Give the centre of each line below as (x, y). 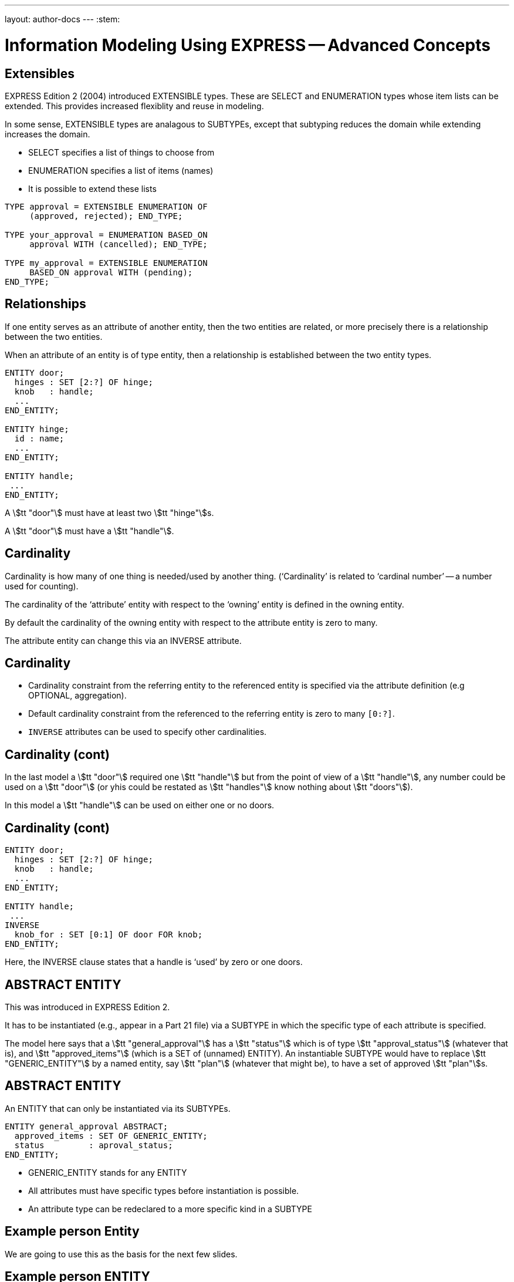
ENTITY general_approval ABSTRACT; (87, 1126)
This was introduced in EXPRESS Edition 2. (87, 1007)
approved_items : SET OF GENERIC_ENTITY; (111, 1136)
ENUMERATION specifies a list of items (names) (121, 170)
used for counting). (42, 586)
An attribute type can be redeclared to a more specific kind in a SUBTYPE (170, 1209)
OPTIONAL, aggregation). (77, 696)
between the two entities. (54, 336)
